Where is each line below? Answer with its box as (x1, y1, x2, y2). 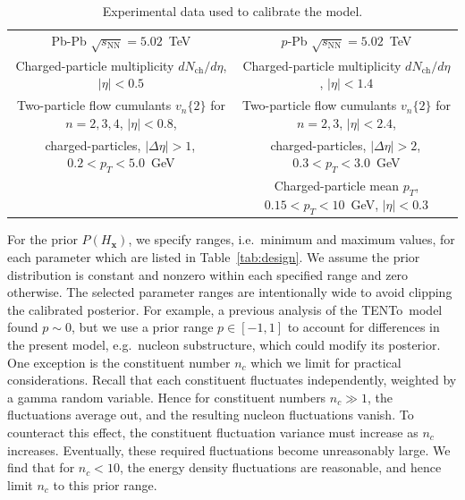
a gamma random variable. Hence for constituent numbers (7, 387, 326, 406)
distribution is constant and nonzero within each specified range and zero (7, 265, 409, 284)
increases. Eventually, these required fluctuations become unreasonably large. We (7, 440, 451, 459)
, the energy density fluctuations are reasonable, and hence (119, 458, 442, 477)
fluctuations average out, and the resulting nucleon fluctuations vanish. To (7, 405, 414, 424)
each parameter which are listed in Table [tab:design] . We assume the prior (7, 248, 420, 267)
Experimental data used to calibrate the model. (102, 2, 363, 20)
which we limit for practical (250, 352, 402, 371)
